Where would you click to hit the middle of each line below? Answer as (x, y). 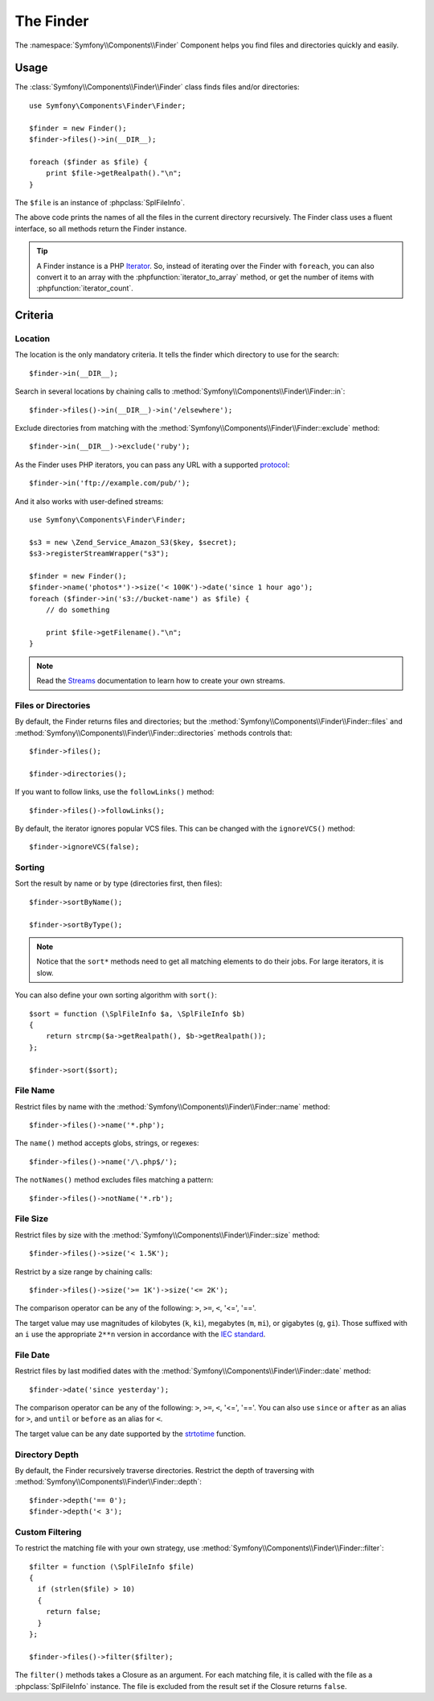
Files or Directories (53, 705)
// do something (78, 610)
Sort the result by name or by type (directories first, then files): (119, 884)
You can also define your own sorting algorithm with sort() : (116, 995)
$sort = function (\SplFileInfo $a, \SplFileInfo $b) (137, 1014)
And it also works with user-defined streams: (89, 501)
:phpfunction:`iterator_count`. (85, 288)
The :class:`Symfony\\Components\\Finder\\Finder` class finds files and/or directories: (157, 87)
